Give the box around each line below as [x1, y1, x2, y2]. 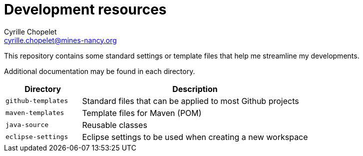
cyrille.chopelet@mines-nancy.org [4, 35, 117, 44]
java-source [5, 121, 49, 129]
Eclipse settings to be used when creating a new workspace [82, 131, 308, 142]
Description [172, 83, 218, 94]
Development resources [4, 1, 167, 18]
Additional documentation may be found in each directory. [4, 66, 195, 75]
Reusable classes [82, 119, 147, 130]
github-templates [5, 97, 68, 105]
